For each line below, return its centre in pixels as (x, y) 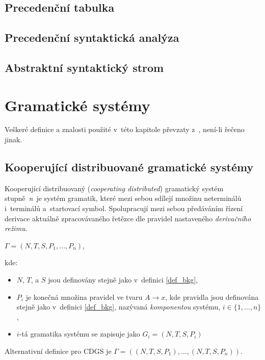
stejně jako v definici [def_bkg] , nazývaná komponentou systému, (118, 307)
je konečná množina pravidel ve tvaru (84, 297)
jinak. (14, 139)
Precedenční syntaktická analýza (92, 37)
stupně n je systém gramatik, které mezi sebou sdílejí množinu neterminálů (123, 198)
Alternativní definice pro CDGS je (58, 351)
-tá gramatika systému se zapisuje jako (79, 334)
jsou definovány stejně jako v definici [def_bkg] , (123, 280)
